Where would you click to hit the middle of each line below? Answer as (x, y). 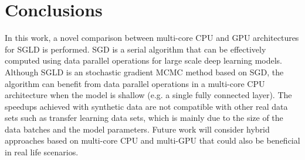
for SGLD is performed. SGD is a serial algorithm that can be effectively (135, 49)
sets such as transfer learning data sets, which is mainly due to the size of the (144, 118)
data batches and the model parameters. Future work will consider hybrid (137, 129)
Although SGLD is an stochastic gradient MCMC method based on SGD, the (144, 72)
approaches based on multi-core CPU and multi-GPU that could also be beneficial (152, 140)
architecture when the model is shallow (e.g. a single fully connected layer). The (148, 95)
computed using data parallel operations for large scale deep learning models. (144, 60)
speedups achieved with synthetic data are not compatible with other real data (146, 106)
